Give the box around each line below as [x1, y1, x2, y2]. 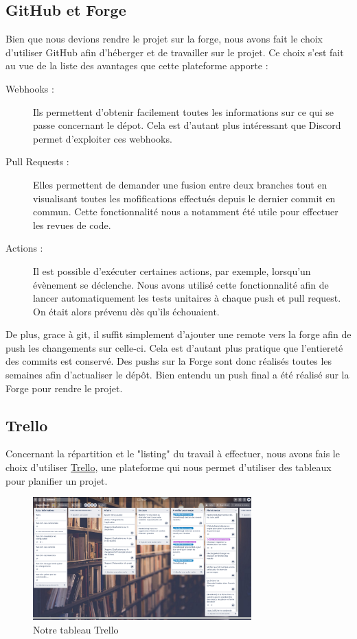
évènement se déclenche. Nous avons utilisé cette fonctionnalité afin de [33, 277, 329, 291]
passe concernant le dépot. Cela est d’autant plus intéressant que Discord [33, 118, 341, 132]
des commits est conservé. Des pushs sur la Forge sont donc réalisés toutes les [5, 354, 332, 368]
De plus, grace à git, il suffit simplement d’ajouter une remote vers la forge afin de [5, 327, 352, 341]
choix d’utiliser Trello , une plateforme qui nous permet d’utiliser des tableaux [5, 460, 332, 474]
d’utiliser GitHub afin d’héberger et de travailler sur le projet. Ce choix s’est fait [5, 45, 344, 59]
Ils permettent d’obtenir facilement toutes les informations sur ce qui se [33, 104, 334, 119]
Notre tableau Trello [33, 622, 119, 636]
